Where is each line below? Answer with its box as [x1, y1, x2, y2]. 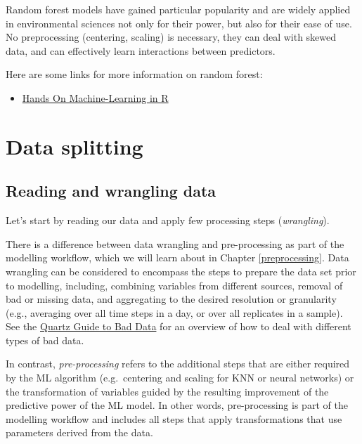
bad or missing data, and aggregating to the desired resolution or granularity [6, 292, 337, 306]
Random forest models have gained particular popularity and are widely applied [6, 2, 351, 16]
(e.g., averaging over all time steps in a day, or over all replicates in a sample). [6, 305, 343, 320]
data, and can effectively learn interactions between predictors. [6, 43, 276, 58]
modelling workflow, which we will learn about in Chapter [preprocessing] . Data [6, 250, 349, 265]
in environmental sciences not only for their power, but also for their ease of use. [6, 15, 352, 30]
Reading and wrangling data [6, 180, 216, 202]
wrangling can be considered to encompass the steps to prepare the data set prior [6, 263, 356, 278]
